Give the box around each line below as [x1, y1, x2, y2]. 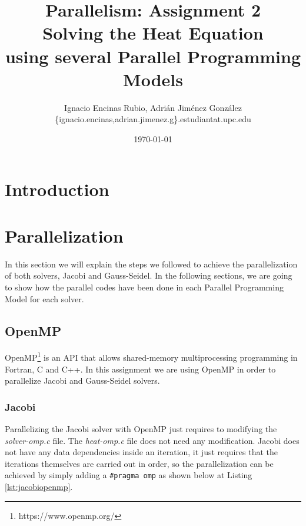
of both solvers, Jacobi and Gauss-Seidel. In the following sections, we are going [5, 269, 292, 282]
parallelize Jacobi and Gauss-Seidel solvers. [5, 374, 160, 387]
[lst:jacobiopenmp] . [5, 481, 73, 493]
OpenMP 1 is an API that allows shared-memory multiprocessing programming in [5, 349, 298, 364]
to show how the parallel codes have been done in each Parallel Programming [5, 280, 284, 293]
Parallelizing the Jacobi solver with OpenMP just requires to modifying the [5, 423, 277, 435]
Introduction [5, 177, 109, 201]
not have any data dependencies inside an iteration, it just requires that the [5, 446, 278, 458]
